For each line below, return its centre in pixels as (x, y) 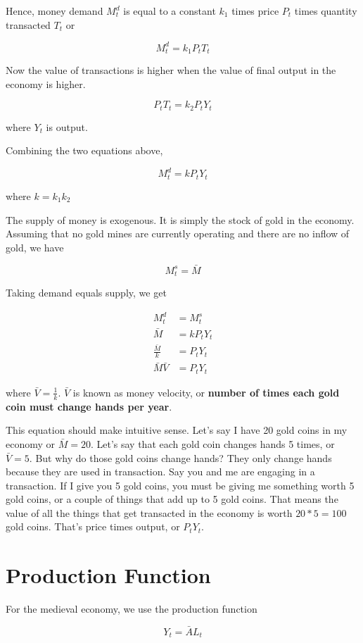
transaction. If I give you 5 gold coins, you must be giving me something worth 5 (180, 485)
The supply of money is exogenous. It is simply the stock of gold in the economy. (180, 219)
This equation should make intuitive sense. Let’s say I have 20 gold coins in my (177, 430)
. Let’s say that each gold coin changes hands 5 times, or (212, 443)
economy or (31, 443)
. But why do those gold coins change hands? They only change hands (180, 457)
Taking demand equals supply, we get (86, 292)
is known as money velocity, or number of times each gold (206, 392)
